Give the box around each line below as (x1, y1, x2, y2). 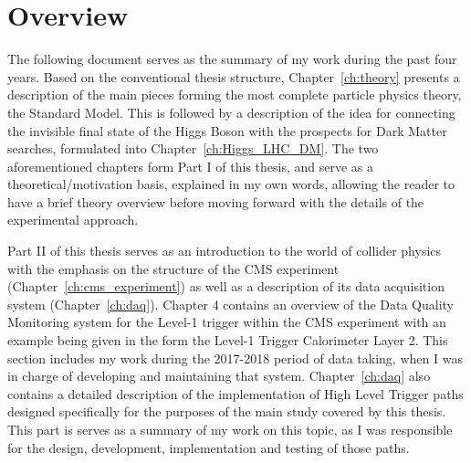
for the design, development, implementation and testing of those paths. (7, 437, 410, 457)
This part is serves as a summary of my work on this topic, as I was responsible (7, 420, 453, 438)
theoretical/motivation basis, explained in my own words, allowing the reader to (7, 174, 455, 194)
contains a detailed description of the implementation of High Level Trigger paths (7, 384, 464, 403)
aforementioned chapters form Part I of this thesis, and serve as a (7, 156, 373, 175)
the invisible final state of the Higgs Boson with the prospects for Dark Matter (7, 121, 447, 140)
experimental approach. (7, 210, 139, 229)
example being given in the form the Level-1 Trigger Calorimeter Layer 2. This (7, 331, 448, 350)
